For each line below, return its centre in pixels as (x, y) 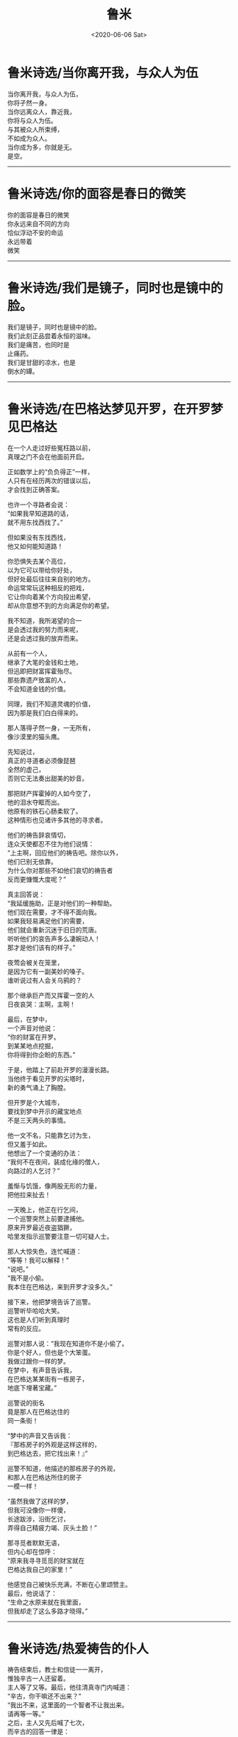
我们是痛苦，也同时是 (38, 344)
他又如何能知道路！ (35, 546)
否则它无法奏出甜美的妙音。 (48, 778)
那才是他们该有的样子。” (41, 948)
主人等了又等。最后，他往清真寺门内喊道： (69, 1687)
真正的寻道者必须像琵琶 (41, 760)
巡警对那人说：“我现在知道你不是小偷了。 (68, 1343)
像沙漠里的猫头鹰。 (35, 736)
